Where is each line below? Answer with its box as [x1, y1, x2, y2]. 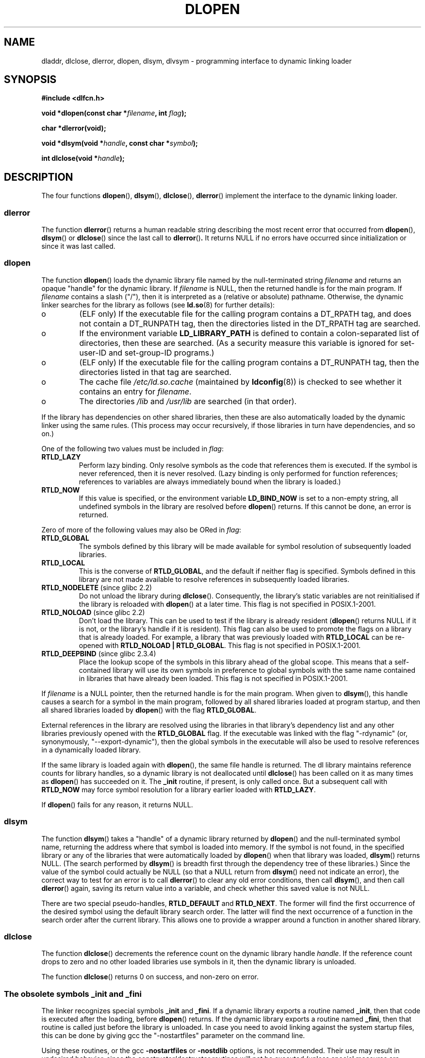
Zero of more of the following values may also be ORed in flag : [41, 525, 242, 534]
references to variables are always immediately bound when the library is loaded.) [79, 477, 341, 486]
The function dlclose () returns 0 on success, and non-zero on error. [41, 973, 259, 981]
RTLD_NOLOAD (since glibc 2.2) [41, 608, 145, 616]
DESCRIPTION [4, 171, 73, 183]
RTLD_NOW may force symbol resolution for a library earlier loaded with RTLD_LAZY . [41, 785, 316, 794]
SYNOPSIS [4, 73, 57, 86]
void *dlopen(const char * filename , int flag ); [41, 109, 187, 118]
